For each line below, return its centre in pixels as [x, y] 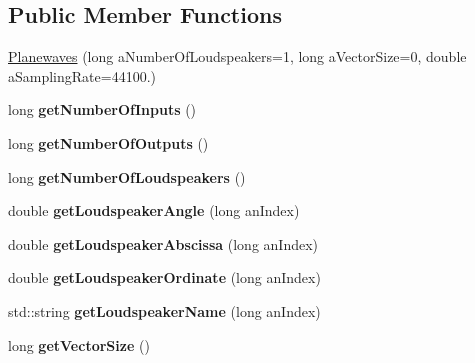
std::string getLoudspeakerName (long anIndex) [164, 310]
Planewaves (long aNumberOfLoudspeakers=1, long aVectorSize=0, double [237, 56]
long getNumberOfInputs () [102, 109]
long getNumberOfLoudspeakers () [127, 176]
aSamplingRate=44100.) [82, 75]
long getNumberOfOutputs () [108, 142]
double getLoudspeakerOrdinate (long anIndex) [164, 277]
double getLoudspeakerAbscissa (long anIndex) [163, 243]
